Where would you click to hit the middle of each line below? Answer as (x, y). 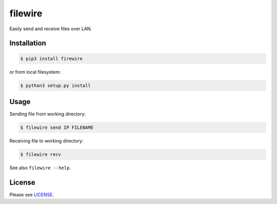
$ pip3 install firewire (52, 58)
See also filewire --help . (40, 168)
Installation (28, 43)
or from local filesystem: (35, 72)
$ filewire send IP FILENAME (57, 127)
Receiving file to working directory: (46, 140)
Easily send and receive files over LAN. (51, 29)
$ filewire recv (41, 154)
